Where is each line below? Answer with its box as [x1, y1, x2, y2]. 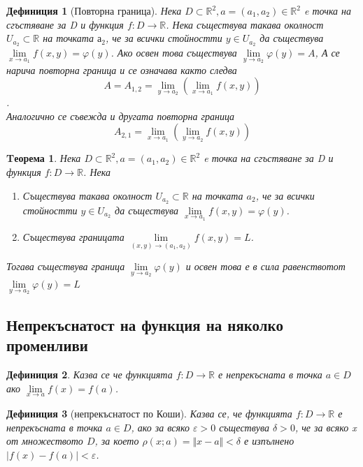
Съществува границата [22, 230, 124, 244]
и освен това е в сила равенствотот [185, 259, 346, 274]
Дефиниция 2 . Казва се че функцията [6, 367, 173, 382]
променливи [6, 334, 88, 356]
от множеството [6, 433, 83, 448]
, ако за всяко [131, 420, 190, 434]
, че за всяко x [294, 420, 357, 434]
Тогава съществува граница [6, 259, 125, 274]
